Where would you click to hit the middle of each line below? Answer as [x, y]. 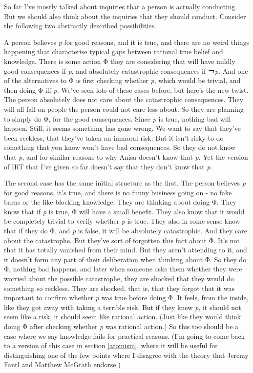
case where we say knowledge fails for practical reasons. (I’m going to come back [124, 336]
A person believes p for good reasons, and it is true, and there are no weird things [127, 42]
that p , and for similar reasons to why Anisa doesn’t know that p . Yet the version [126, 156]
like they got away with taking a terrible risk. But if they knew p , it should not [123, 307]
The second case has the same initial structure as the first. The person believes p [125, 183]
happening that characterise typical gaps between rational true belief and [114, 52]
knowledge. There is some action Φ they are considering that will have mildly [120, 61]
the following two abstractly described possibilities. [80, 26]
